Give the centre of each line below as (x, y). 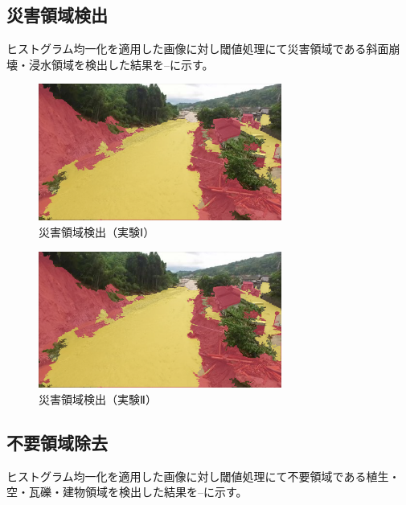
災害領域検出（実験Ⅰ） (97, 231)
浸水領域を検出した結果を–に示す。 (121, 64)
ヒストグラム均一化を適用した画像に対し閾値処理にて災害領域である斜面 (198, 49)
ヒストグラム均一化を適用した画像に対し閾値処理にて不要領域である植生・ (203, 476)
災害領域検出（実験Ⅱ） (98, 399)
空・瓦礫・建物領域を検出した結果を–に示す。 (127, 492)
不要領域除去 (57, 442)
